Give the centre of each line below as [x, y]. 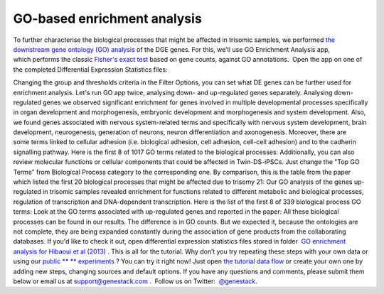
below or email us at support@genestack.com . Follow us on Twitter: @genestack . [135, 281]
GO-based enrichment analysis [107, 18]
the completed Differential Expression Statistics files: [90, 69]
